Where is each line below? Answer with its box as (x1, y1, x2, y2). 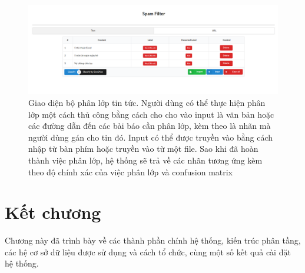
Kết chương (5, 200, 101, 224)
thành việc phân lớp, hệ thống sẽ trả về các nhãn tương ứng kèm (28, 154, 263, 166)
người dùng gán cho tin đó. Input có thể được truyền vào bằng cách (28, 131, 273, 143)
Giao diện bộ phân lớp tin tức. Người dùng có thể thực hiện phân (28, 96, 266, 108)
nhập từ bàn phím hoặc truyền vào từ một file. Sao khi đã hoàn (28, 142, 258, 155)
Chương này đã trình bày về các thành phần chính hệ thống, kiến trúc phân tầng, (5, 234, 301, 247)
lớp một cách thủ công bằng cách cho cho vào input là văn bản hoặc (28, 108, 274, 120)
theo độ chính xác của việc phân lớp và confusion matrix (28, 165, 233, 178)
